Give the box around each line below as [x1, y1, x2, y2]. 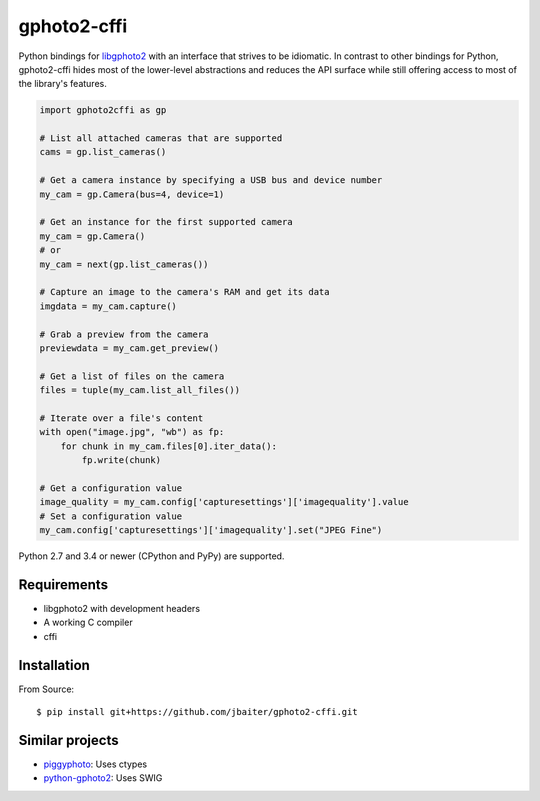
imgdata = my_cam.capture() [39, 300, 177, 312]
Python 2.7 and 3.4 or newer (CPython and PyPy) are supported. [18, 550, 285, 562]
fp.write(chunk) [81, 455, 162, 466]
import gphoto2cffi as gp [39, 105, 167, 116]
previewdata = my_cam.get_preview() [39, 342, 220, 354]
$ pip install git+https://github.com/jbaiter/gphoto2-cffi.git [36, 706, 359, 717]
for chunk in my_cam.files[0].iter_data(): [60, 440, 277, 452]
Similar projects [18, 731, 119, 749]
